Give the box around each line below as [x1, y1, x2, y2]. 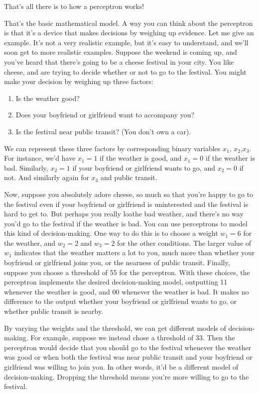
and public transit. [100, 172, 157, 183]
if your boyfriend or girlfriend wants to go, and [72, 162, 215, 173]
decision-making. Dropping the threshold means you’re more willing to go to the [4, 371, 249, 382]
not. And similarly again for [4, 172, 89, 183]
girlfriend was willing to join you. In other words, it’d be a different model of [4, 362, 239, 372]
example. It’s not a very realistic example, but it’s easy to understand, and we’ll [4, 37, 249, 47]
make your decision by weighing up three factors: [4, 76, 153, 87]
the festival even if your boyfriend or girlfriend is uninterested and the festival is [4, 198, 249, 209]
